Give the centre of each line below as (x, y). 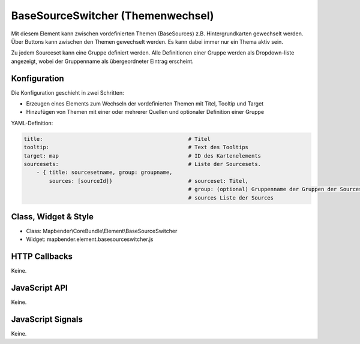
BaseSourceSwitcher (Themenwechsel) (112, 16)
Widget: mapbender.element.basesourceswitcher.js (90, 239)
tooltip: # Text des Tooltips (136, 147)
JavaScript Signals (47, 320)
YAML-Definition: (32, 123)
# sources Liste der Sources (231, 197)
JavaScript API (40, 288)
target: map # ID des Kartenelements (142, 156)
